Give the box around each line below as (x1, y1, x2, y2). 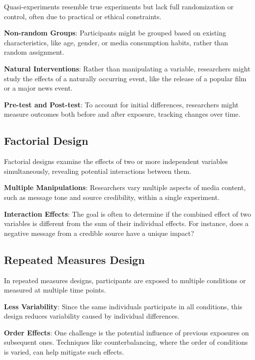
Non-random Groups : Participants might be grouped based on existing (4, 28, 226, 38)
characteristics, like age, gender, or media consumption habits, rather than (4, 37, 228, 47)
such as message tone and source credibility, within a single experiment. (4, 192, 220, 202)
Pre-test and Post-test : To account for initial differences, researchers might (4, 99, 239, 109)
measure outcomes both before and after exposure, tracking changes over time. (4, 109, 241, 119)
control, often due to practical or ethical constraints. (4, 11, 162, 21)
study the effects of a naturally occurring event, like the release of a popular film (4, 73, 247, 83)
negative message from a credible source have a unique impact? (4, 228, 194, 238)
